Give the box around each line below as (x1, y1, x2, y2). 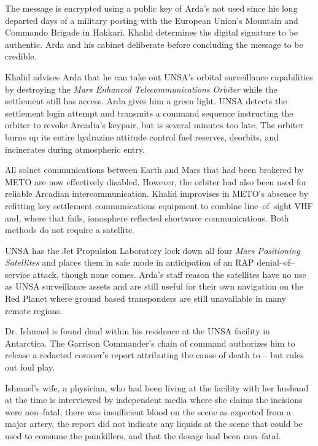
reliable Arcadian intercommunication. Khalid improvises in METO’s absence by (5, 187, 308, 200)
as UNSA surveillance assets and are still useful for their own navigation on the (5, 280, 304, 293)
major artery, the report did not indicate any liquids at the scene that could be (5, 417, 303, 430)
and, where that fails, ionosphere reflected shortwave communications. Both (5, 211, 289, 224)
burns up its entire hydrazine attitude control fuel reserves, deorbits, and (5, 130, 279, 143)
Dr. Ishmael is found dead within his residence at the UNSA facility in (5, 325, 270, 337)
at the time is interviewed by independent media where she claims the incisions (5, 393, 303, 406)
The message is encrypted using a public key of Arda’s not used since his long (5, 2, 298, 14)
